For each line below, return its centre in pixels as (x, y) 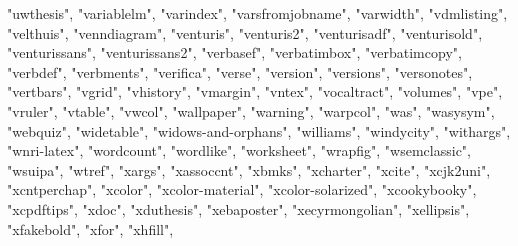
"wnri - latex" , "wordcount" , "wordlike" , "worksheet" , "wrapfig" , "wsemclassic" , (239, 150)
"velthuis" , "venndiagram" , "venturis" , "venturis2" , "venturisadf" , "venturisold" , (245, 32)
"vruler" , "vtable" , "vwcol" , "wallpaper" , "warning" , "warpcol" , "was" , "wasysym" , (251, 110)
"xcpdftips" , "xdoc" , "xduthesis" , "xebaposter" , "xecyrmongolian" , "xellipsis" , (238, 208)
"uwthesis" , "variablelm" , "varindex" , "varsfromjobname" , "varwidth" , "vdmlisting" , (257, 13)
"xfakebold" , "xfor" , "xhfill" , (90, 228)
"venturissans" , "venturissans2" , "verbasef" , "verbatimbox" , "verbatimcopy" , (234, 52)
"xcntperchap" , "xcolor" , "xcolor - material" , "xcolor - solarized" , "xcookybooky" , (242, 189)
